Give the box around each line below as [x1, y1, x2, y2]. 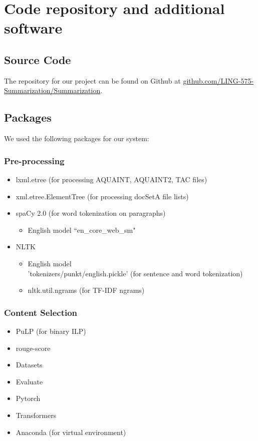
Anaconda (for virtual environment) [16, 426, 126, 437]
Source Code [4, 52, 71, 67]
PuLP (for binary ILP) [16, 325, 86, 336]
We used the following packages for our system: [4, 133, 149, 144]
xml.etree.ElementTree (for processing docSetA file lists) [16, 191, 189, 201]
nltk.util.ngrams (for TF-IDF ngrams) [28, 285, 145, 295]
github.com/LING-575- [183, 75, 254, 86]
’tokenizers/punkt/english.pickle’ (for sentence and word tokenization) [28, 268, 243, 278]
